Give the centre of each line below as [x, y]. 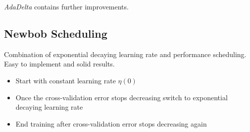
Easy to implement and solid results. [59, 64]
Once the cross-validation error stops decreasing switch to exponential [122, 97]
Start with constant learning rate [66, 80]
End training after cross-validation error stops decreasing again [111, 123]
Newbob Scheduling [56, 33]
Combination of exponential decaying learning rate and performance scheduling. [125, 54]
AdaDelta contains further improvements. [66, 6]
